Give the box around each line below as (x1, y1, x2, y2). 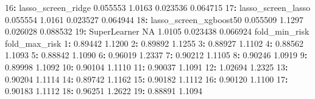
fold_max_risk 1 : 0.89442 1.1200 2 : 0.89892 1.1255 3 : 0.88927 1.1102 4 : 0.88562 (5, 36, 303, 49)
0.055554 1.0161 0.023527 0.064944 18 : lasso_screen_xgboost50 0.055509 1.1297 (5, 13, 303, 26)
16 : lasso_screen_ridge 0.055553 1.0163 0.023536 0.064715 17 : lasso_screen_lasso (5, 1, 311, 13)
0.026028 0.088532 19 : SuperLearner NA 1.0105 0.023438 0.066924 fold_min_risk (5, 25, 310, 38)
